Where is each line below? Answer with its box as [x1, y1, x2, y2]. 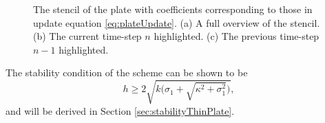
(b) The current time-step [33, 29, 142, 43]
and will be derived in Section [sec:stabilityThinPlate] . [6, 103, 235, 118]
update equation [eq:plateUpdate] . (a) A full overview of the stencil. [33, 15, 320, 30]
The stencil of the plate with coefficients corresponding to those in [33, 2, 313, 16]
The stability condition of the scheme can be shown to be [6, 65, 248, 80]
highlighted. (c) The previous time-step [154, 29, 319, 43]
